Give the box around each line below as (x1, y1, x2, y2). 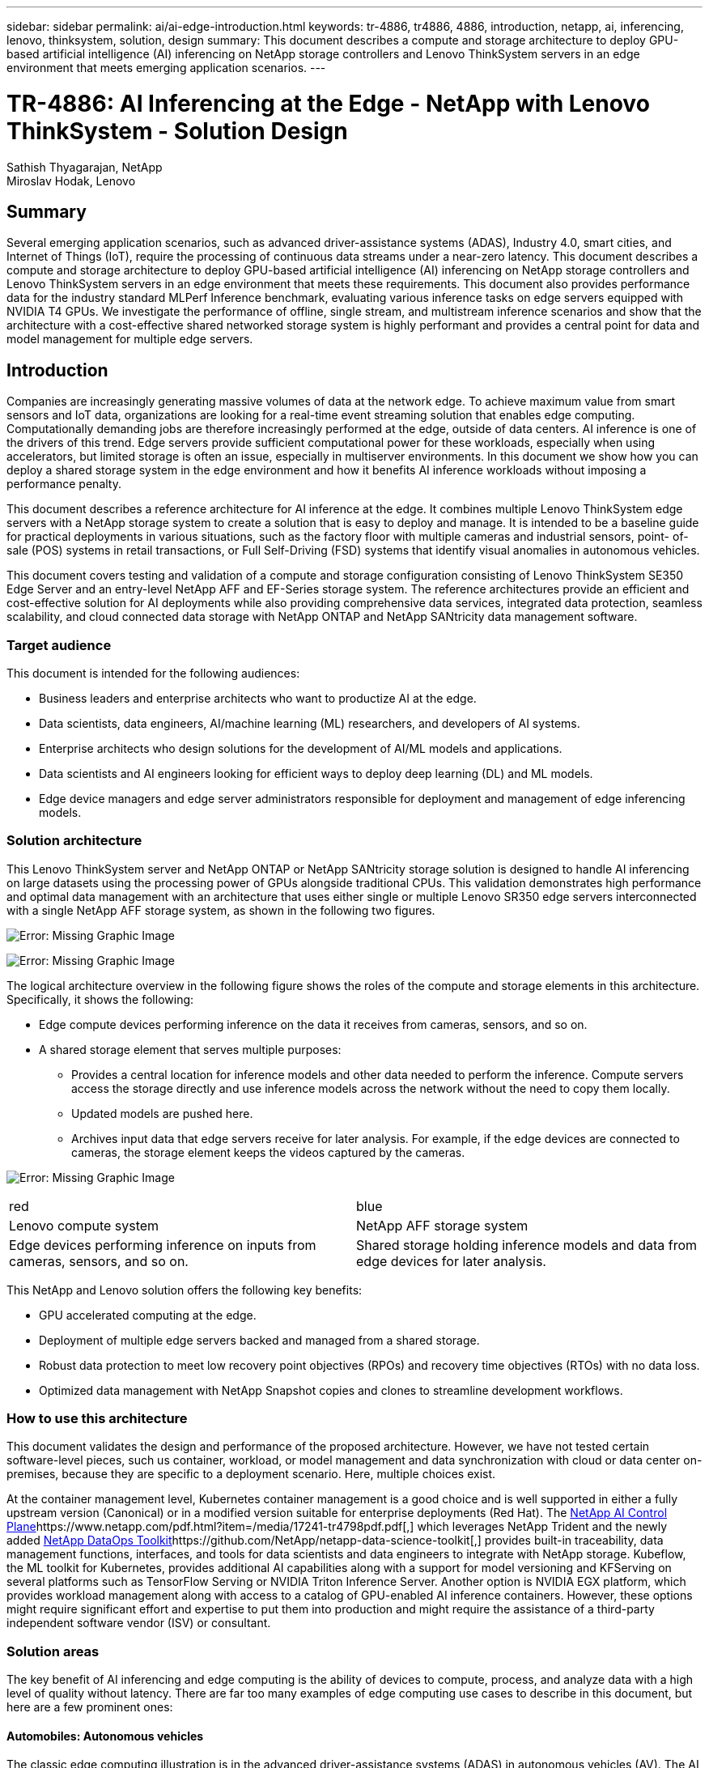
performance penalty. (6, 477, 121, 491)
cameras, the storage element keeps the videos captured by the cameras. (71, 1145, 465, 1159)
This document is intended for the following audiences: (6, 665, 300, 680)
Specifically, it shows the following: (6, 992, 194, 1006)
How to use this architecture (6, 1410, 188, 1427)
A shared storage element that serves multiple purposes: (39, 1042, 342, 1056)
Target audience (6, 636, 112, 653)
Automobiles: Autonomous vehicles (6, 1728, 204, 1743)
